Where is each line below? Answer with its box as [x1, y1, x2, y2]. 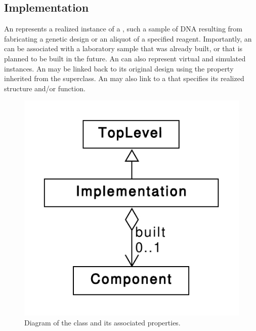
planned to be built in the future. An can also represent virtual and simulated [4, 53, 246, 63]
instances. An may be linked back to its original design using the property [4, 63, 234, 73]
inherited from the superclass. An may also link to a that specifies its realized [4, 73, 244, 84]
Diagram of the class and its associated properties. [24, 317, 181, 327]
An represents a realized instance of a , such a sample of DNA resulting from [4, 23, 242, 34]
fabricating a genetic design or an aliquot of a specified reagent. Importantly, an [4, 33, 252, 44]
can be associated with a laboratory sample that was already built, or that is [4, 43, 243, 54]
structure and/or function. [4, 83, 86, 93]
